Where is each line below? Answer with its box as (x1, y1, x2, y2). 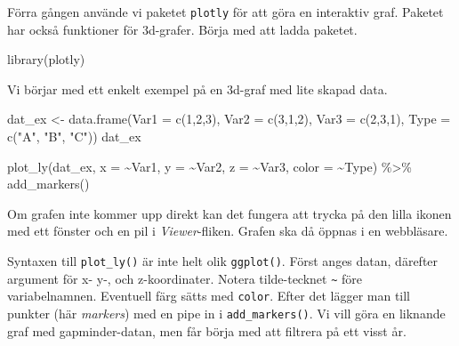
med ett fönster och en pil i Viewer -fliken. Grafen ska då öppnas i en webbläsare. (7, 221, 448, 240)
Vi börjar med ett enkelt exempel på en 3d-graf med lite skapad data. (7, 79, 388, 98)
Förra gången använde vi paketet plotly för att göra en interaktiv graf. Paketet (7, 3, 444, 20)
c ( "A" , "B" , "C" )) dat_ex (7, 127, 141, 146)
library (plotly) (7, 50, 85, 68)
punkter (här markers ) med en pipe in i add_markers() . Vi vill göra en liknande (7, 303, 446, 322)
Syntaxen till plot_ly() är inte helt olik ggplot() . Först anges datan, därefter (7, 252, 439, 270)
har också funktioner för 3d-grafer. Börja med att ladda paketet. (7, 20, 358, 38)
